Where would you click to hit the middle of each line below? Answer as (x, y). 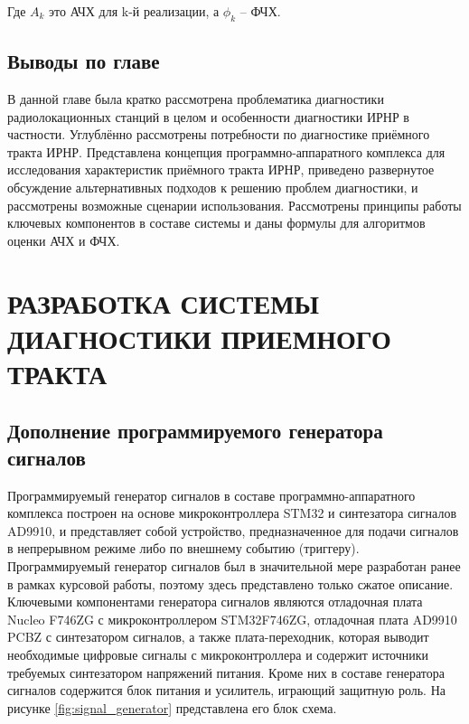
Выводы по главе (84, 61)
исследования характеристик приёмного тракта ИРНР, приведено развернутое (221, 169)
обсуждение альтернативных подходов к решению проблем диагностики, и (213, 187)
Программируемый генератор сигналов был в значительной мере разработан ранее (234, 566)
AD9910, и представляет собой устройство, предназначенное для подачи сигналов (233, 530)
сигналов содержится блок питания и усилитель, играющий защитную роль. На (226, 690)
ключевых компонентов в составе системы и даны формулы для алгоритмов (216, 223)
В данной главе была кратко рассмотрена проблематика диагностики (196, 99)
